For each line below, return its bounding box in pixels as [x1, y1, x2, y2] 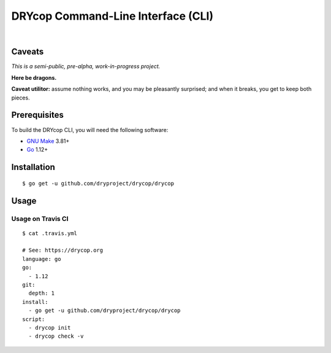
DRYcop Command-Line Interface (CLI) [11, 9, 214, 23]
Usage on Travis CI [11, 214, 69, 223]
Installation [11, 162, 55, 173]
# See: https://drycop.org [22, 247, 104, 254]
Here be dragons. [11, 74, 57, 81]
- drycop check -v [28, 333, 84, 340]
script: [22, 316, 45, 322]
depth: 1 [28, 290, 55, 297]
